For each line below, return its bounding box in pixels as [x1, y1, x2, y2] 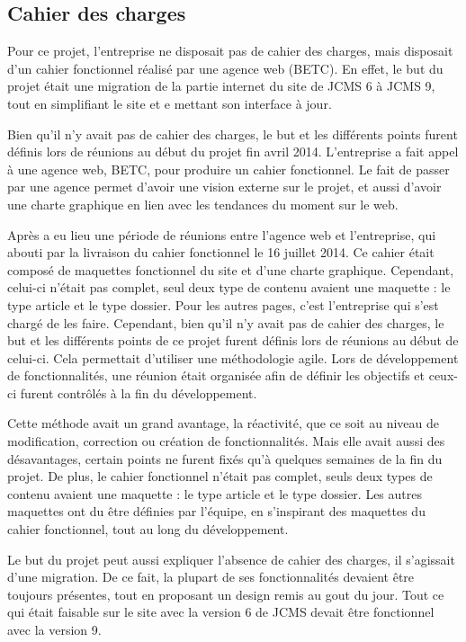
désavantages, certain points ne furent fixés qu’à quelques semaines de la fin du [7, 449, 443, 468]
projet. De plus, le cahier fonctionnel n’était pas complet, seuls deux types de [7, 467, 433, 486]
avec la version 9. [7, 620, 102, 639]
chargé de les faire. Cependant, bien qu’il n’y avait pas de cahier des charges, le [7, 313, 444, 332]
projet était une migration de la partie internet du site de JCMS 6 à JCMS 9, [7, 76, 435, 95]
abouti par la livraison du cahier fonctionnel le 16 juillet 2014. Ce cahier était [7, 243, 435, 262]
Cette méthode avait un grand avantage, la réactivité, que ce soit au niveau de [7, 414, 440, 432]
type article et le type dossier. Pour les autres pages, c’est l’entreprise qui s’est [7, 295, 439, 314]
